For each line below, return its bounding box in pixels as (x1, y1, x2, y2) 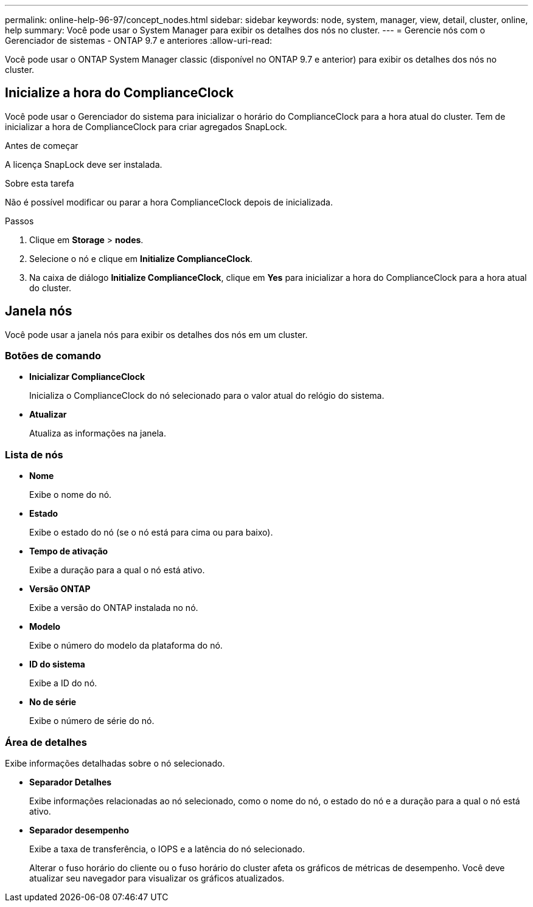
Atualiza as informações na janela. (29, 428, 166, 439)
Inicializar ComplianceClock (29, 371, 145, 382)
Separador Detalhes (29, 776, 112, 787)
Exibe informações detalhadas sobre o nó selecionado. (5, 757, 225, 768)
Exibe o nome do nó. (29, 489, 112, 500)
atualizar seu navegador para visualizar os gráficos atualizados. (29, 872, 285, 883)
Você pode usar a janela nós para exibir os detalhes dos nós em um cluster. (5, 329, 308, 340)
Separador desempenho (29, 824, 129, 835)
